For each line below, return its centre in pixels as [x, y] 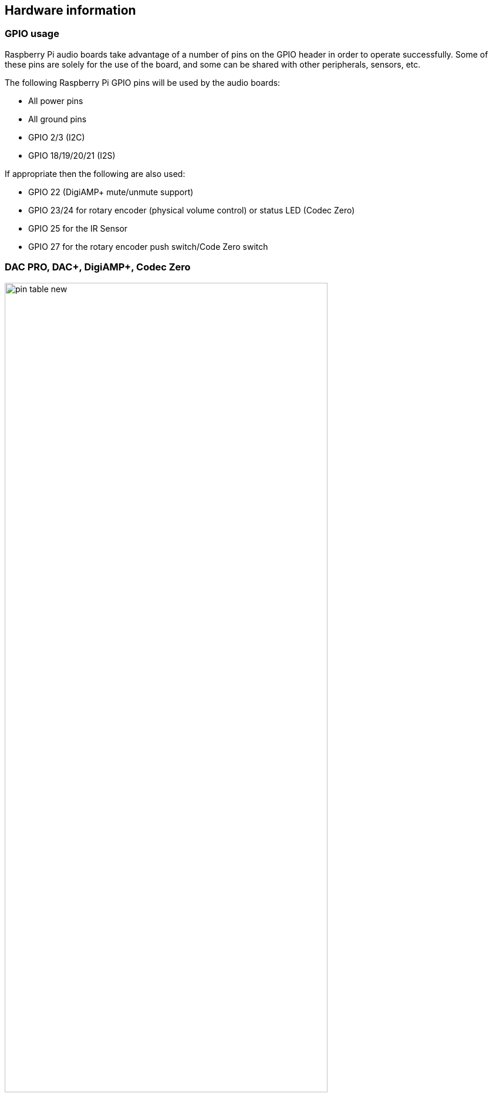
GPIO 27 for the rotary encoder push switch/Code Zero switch [148, 246]
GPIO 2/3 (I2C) [57, 137]
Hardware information [70, 10]
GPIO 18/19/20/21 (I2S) [72, 155]
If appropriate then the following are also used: [95, 173]
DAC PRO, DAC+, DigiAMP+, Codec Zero [98, 267]
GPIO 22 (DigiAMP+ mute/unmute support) [111, 192]
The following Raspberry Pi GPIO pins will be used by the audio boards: [143, 82]
